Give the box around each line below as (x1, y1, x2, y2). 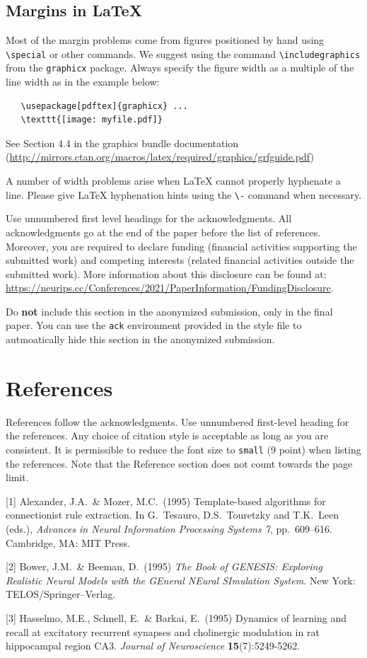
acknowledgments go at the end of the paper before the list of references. (6, 224, 321, 239)
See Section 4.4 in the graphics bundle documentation (6, 135, 239, 150)
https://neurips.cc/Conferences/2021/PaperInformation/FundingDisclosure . (6, 280, 334, 295)
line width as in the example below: (6, 74, 160, 89)
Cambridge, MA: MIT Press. (6, 535, 130, 550)
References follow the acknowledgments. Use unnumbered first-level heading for (6, 414, 349, 429)
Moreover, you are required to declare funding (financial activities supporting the (6, 238, 357, 253)
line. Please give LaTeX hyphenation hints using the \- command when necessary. (6, 187, 362, 202)
